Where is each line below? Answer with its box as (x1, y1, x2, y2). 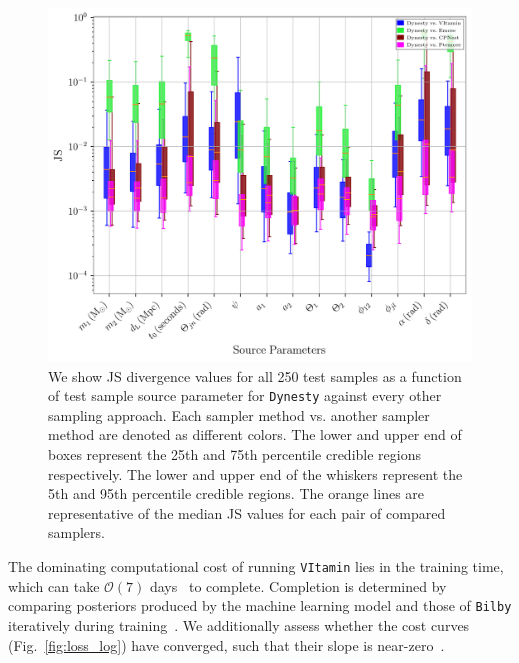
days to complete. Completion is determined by (149, 575, 447, 596)
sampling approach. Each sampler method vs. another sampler (48, 404, 430, 425)
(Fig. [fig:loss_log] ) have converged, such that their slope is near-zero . (8, 634, 445, 655)
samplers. (48, 522, 105, 543)
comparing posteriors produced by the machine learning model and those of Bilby (8, 595, 512, 616)
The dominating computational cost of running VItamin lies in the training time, (8, 556, 504, 577)
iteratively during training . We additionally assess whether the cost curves (8, 614, 470, 635)
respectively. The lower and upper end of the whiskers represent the (48, 463, 463, 484)
